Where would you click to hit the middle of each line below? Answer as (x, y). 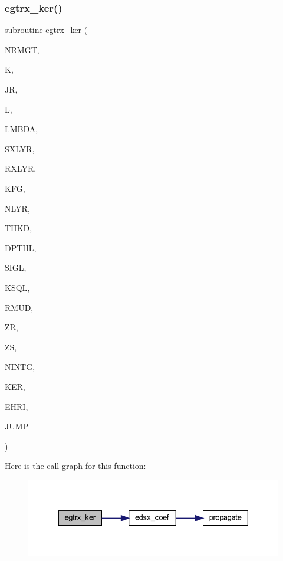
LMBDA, (22, 129)
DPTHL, (21, 247)
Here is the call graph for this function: (75, 466)
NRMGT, (22, 49)
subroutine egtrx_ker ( (46, 30)
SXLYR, (20, 148)
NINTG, (20, 367)
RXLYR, (21, 168)
